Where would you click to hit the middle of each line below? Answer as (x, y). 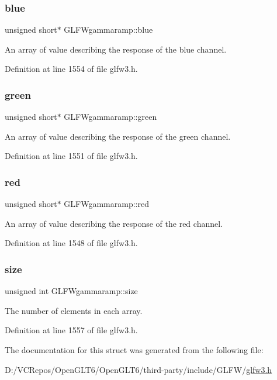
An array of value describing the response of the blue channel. (116, 49)
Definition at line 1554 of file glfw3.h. (71, 69)
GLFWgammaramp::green (110, 117)
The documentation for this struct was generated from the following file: (134, 350)
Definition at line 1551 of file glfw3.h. (71, 156)
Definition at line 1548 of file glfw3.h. (71, 243)
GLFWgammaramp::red (106, 204)
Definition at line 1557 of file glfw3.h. (71, 330)
